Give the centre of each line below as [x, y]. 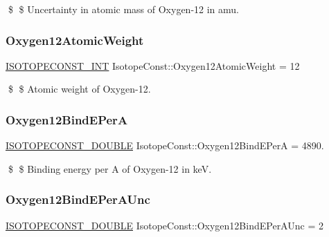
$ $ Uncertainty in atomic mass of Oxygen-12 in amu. [124, 9]
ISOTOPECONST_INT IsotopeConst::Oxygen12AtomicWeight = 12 [153, 65]
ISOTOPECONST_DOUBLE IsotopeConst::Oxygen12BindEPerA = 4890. [165, 145]
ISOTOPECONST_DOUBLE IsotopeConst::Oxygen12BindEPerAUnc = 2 [164, 225]
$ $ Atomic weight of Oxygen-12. [79, 89]
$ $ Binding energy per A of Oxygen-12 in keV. [110, 168]
